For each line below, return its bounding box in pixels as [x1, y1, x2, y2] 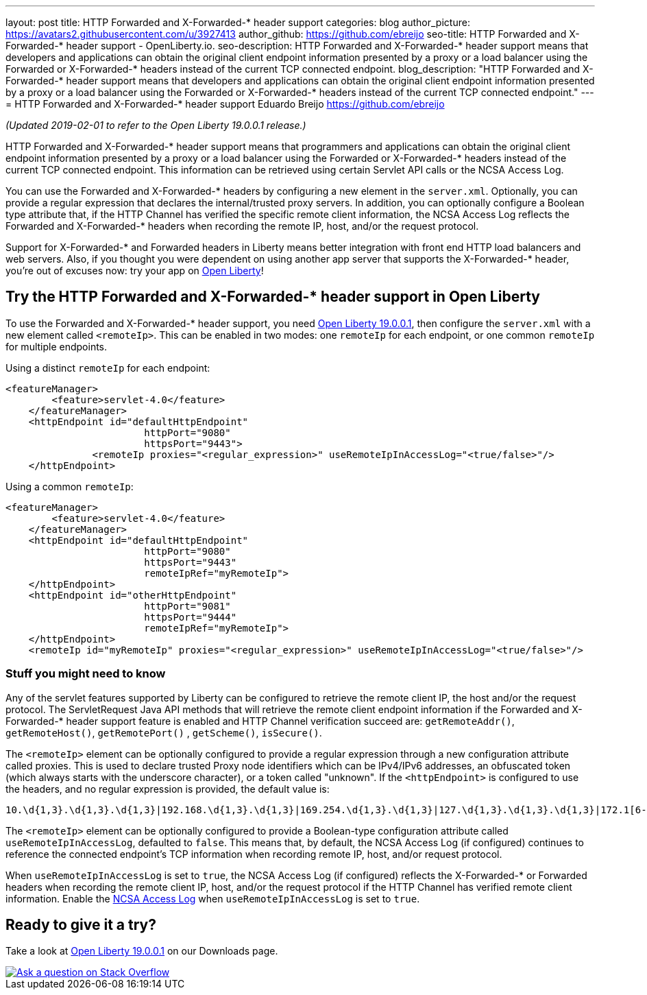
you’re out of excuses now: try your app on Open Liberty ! [5, 265, 264, 276]
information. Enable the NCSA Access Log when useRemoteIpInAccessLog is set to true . [5, 892, 420, 904]
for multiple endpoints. [5, 340, 108, 352]
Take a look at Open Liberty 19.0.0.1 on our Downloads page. [5, 945, 278, 957]
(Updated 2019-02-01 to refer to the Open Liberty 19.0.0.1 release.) [5, 119, 306, 131]
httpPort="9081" [144, 600, 231, 612]
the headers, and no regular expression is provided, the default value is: [5, 782, 330, 795]
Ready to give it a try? [5, 916, 156, 934]
